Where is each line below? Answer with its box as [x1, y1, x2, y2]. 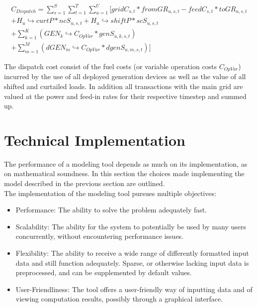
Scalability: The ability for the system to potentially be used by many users [15, 221, 247, 231]
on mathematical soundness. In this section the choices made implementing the [4, 168, 245, 179]
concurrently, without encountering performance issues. [15, 231, 184, 241]
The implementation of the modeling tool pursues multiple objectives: [4, 188, 216, 198]
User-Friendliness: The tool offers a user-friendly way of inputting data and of [15, 284, 253, 294]
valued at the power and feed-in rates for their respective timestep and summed [4, 91, 247, 101]
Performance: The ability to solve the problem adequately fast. [15, 205, 207, 215]
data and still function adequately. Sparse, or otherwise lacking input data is [15, 257, 249, 268]
